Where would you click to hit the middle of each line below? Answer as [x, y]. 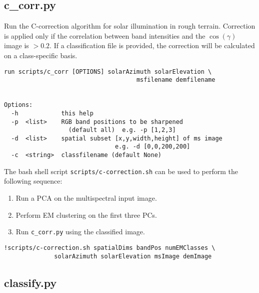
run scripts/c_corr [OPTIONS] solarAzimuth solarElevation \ [108, 71]
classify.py [30, 282]
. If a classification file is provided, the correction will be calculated [152, 45]
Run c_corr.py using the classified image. [80, 232]
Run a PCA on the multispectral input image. [86, 198]
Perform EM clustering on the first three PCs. [86, 214]
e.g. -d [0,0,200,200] [152, 147]
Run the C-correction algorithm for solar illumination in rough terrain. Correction [130, 26]
